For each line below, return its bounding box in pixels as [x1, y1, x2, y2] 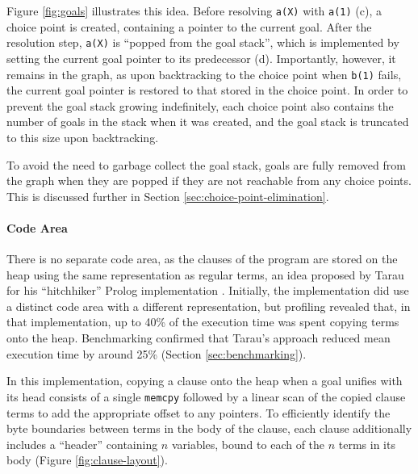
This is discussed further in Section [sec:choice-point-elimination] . [6, 187, 329, 204]
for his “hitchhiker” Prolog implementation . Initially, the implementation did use [6, 282, 409, 299]
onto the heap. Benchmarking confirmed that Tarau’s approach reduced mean [6, 329, 391, 346]
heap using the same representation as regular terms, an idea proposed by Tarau [6, 266, 404, 283]
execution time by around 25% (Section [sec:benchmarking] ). [6, 345, 307, 362]
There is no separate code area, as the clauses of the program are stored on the [6, 250, 398, 267]
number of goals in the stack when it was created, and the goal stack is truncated [6, 113, 409, 130]
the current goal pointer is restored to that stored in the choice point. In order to [6, 82, 408, 99]
